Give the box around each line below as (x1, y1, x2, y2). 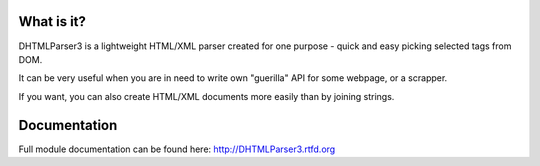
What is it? (18, 13, 87, 30)
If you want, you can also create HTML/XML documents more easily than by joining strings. (18, 90, 395, 102)
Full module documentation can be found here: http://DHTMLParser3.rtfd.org (18, 143, 336, 155)
